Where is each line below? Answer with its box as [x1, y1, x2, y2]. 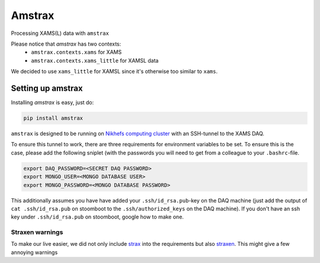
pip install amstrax [23, 115, 83, 121]
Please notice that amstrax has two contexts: [11, 40, 121, 47]
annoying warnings [11, 249, 58, 256]
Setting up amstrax [11, 83, 83, 93]
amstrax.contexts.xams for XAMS [31, 49, 122, 56]
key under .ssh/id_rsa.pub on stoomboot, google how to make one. [11, 213, 184, 220]
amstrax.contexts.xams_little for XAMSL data [31, 57, 159, 64]
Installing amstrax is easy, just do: [11, 99, 94, 106]
